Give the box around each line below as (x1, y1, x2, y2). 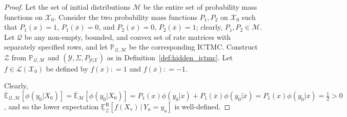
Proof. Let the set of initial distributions (4, 2, 131, 12)
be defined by (46, 63, 88, 74)
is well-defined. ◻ (174, 101, 231, 112)
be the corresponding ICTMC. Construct (129, 41, 258, 52)
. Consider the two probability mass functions (54, 11, 197, 22)
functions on (4, 11, 43, 22)
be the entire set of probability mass (143, 2, 257, 12)
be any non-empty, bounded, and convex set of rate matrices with (24, 31, 231, 42)
